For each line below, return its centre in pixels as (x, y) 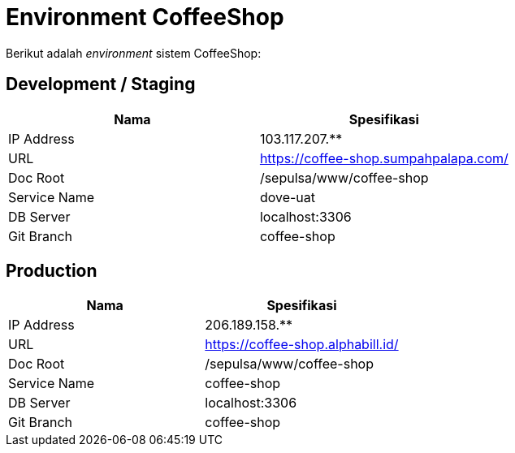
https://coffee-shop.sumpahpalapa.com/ (384, 158)
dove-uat (288, 197)
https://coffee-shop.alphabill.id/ (302, 345)
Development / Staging (101, 84)
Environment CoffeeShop (145, 17)
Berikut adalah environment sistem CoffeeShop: (134, 53)
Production (52, 271)
